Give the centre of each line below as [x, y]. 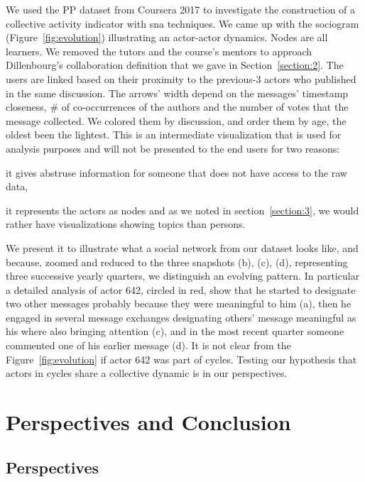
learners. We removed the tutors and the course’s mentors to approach [159, 51]
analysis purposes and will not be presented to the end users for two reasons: [173, 148]
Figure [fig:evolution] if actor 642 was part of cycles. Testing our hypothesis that [181, 359]
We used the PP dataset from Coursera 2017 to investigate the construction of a [181, 9]
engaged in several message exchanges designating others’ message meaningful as [181, 317]
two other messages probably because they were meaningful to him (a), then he [179, 303]
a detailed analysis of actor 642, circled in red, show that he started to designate [181, 289]
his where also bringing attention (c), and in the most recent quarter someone [175, 331]
